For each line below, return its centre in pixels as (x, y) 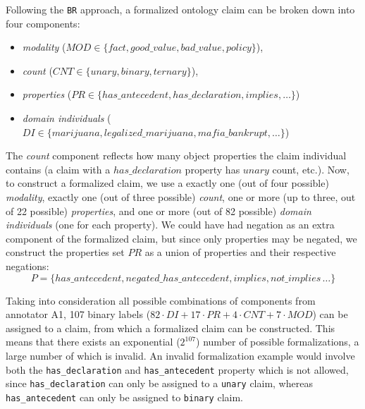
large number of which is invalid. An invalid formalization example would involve (180, 355)
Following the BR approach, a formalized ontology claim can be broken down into (180, 9)
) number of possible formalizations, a (278, 342)
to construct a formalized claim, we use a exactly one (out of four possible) (167, 183)
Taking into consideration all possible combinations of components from (161, 300)
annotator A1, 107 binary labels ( (78, 314)
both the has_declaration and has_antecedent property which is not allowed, (177, 369)
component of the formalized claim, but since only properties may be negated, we (181, 238)
